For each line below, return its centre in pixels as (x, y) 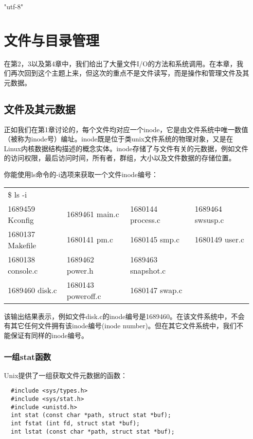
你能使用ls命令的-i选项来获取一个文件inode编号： (81, 174)
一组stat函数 (27, 357)
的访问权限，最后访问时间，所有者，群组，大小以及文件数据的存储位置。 (120, 158)
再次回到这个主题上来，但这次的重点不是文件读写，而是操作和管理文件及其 (130, 73)
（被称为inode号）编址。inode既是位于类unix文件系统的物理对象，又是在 (118, 139)
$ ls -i (18, 194)
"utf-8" (14, 6)
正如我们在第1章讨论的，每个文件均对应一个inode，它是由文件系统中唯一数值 (126, 129)
